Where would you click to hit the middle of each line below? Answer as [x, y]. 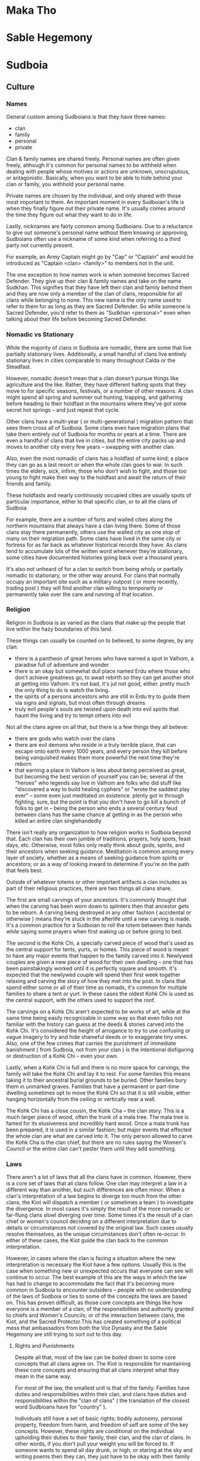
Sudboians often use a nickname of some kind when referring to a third [93, 239]
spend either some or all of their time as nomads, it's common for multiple [97, 987]
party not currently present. [40, 246]
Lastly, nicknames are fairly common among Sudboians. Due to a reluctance [100, 227]
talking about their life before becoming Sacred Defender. [77, 319]
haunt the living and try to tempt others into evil [73, 715]
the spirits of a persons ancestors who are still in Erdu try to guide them [102, 696]
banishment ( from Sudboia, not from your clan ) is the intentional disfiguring [100, 1049]
